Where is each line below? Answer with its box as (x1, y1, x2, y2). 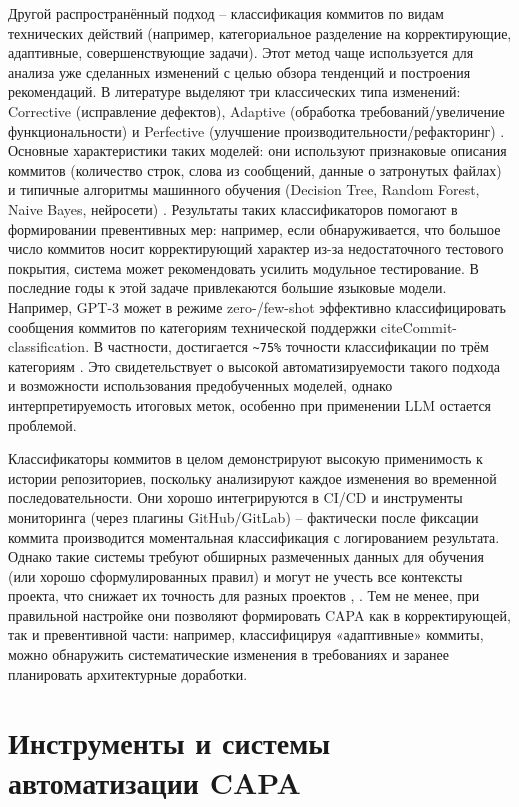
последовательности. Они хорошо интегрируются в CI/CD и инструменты (8, 487, 463, 508)
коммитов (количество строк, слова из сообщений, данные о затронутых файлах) (8, 159, 502, 180)
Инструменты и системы (8, 722, 331, 763)
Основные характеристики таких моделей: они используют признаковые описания (8, 140, 507, 161)
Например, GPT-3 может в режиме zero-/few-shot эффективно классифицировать (8, 296, 506, 317)
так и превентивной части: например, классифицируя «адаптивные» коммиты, (8, 624, 484, 645)
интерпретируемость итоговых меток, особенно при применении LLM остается (8, 394, 492, 415)
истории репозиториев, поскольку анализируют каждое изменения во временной (8, 467, 497, 488)
